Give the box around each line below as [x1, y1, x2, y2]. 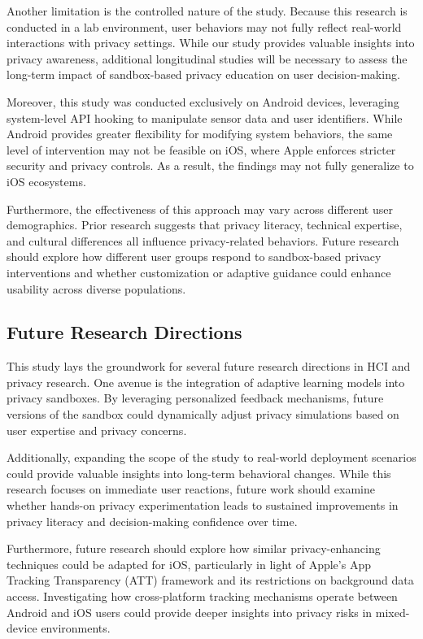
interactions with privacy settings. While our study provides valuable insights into [7, 34, 415, 51]
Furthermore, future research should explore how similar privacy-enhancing [7, 540, 381, 557]
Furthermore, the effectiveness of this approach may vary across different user [7, 200, 393, 217]
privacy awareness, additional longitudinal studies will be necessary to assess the [7, 50, 408, 67]
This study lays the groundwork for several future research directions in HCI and [7, 358, 411, 375]
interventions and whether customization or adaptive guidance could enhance [7, 263, 391, 280]
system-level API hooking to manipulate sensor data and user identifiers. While [7, 109, 403, 126]
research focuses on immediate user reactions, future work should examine [7, 480, 375, 498]
